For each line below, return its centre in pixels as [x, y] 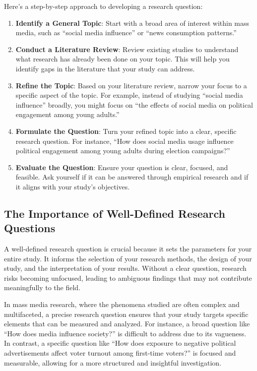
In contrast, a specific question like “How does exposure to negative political [120, 343]
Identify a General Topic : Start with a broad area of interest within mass [132, 23]
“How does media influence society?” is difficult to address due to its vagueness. [125, 333]
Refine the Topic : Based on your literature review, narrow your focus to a [131, 85]
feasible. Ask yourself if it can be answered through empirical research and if [132, 177]
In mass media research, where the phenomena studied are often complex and [122, 304]
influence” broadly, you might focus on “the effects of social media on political [134, 104]
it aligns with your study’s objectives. [73, 186]
